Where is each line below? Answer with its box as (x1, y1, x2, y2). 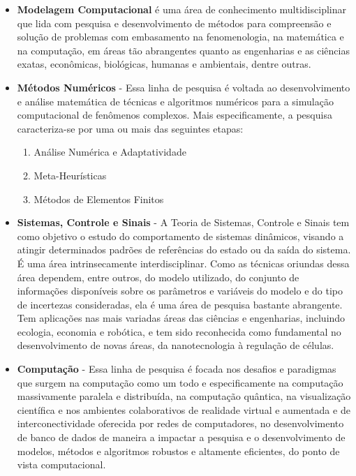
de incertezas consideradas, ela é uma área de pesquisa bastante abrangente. (17, 297, 343, 311)
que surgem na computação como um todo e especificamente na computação (17, 375, 343, 389)
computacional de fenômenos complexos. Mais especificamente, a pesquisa (17, 107, 332, 122)
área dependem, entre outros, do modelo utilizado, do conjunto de (17, 269, 299, 284)
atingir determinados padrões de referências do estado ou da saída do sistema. (17, 242, 351, 257)
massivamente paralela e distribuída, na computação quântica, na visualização (17, 389, 351, 403)
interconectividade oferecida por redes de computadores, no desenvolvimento (17, 416, 344, 431)
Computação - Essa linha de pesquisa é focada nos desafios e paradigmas (17, 362, 336, 376)
